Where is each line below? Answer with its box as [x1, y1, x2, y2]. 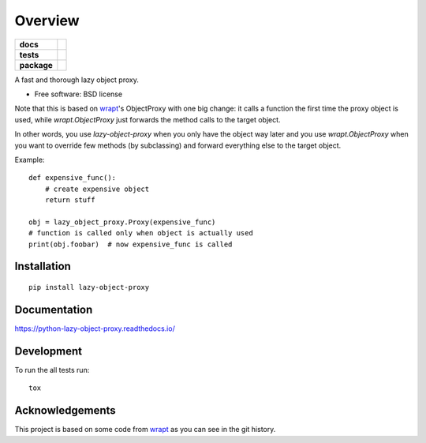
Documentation [14, 302, 93, 316]
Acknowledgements [14, 404, 116, 418]
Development [14, 344, 83, 358]
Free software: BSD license [34, 89, 122, 99]
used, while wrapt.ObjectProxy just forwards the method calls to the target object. [14, 115, 281, 124]
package [19, 59, 53, 70]
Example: [14, 155, 45, 164]
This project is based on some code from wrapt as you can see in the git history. [14, 425, 276, 434]
